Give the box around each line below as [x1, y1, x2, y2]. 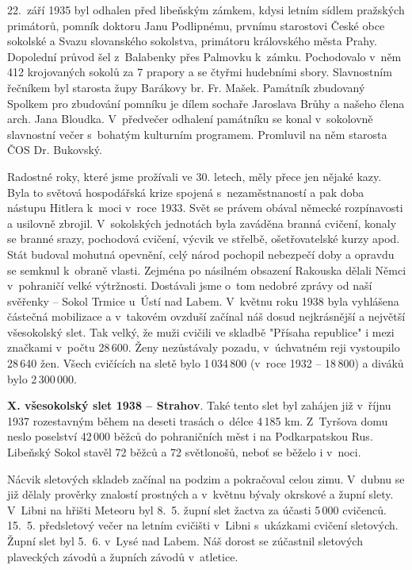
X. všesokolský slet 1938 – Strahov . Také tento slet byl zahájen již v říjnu [7, 397, 391, 414]
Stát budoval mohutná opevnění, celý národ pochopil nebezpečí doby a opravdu [7, 245, 395, 262]
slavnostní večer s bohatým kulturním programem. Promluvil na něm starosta [7, 125, 387, 142]
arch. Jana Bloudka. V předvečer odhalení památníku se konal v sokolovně [7, 110, 373, 127]
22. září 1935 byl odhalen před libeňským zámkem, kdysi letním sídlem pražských [7, 2, 405, 17]
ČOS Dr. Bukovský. [7, 141, 102, 158]
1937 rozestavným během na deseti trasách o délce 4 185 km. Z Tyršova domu [7, 412, 388, 429]
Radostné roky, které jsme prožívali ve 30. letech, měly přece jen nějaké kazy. [7, 168, 382, 184]
